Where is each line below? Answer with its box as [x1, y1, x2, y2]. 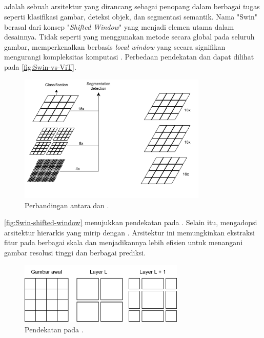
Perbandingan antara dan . [25, 200, 109, 210]
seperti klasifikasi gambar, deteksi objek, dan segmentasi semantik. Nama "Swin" [4, 11, 258, 22]
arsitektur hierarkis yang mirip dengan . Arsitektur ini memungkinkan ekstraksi [4, 227, 255, 237]
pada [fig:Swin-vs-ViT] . [4, 61, 76, 72]
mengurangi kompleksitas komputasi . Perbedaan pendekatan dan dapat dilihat [4, 51, 254, 62]
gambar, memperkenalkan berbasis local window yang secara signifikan [4, 41, 226, 52]
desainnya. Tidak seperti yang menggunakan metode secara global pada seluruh [4, 31, 255, 42]
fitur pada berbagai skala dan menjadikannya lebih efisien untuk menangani [4, 237, 243, 248]
